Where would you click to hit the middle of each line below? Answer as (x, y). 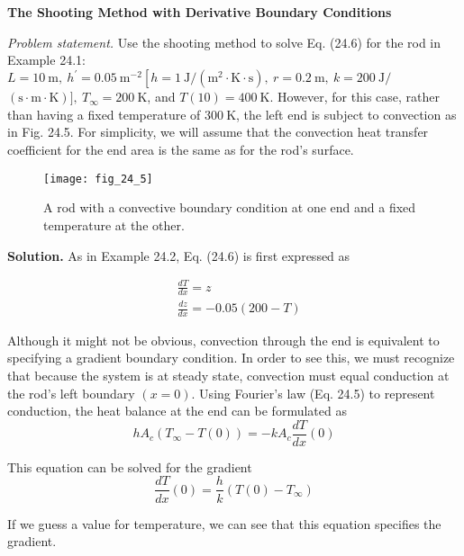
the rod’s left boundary (71, 393)
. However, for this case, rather (355, 97)
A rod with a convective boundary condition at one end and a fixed (230, 207)
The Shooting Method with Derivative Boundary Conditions (200, 12)
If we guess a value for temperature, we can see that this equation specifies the (224, 523)
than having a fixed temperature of (104, 114)
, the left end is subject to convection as (346, 114)
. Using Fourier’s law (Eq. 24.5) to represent (313, 393)
